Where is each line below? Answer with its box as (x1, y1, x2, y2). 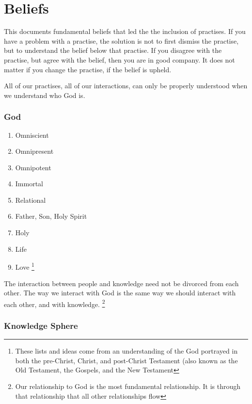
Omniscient (15, 129, 49, 140)
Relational (15, 194, 46, 205)
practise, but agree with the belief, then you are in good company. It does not (4, 54, 235, 65)
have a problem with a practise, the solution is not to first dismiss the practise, (4, 35, 239, 46)
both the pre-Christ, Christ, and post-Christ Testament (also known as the (15, 355, 238, 365)
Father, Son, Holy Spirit (15, 211, 87, 221)
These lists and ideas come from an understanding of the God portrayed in (15, 346, 238, 356)
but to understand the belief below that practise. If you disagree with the (4, 45, 222, 55)
